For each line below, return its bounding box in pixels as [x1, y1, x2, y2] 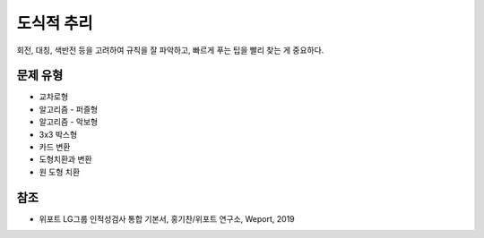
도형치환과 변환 [39, 154, 93, 165]
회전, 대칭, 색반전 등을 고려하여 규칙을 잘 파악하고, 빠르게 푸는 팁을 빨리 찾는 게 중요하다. [16, 45, 324, 55]
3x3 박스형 [39, 129, 78, 140]
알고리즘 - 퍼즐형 [39, 104, 99, 115]
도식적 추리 [16, 13, 93, 33]
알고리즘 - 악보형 [39, 116, 99, 127]
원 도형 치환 [39, 166, 81, 177]
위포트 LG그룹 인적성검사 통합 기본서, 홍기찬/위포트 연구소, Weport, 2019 [39, 213, 295, 224]
